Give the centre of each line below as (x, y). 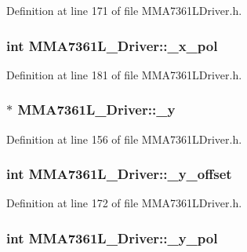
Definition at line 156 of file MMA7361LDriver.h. (124, 139)
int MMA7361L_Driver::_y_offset (119, 174)
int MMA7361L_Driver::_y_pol (112, 237)
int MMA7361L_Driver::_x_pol (112, 45)
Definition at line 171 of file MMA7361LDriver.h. (124, 10)
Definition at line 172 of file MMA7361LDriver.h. (124, 203)
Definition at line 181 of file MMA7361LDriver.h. (124, 74)
